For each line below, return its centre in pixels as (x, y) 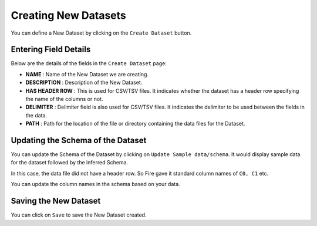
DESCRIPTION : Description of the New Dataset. (84, 83)
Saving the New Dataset (56, 201)
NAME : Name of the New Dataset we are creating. (87, 74)
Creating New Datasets (68, 15)
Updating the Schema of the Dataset (79, 140)
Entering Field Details (51, 50)
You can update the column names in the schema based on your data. (95, 184)
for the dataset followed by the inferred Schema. (70, 163)
